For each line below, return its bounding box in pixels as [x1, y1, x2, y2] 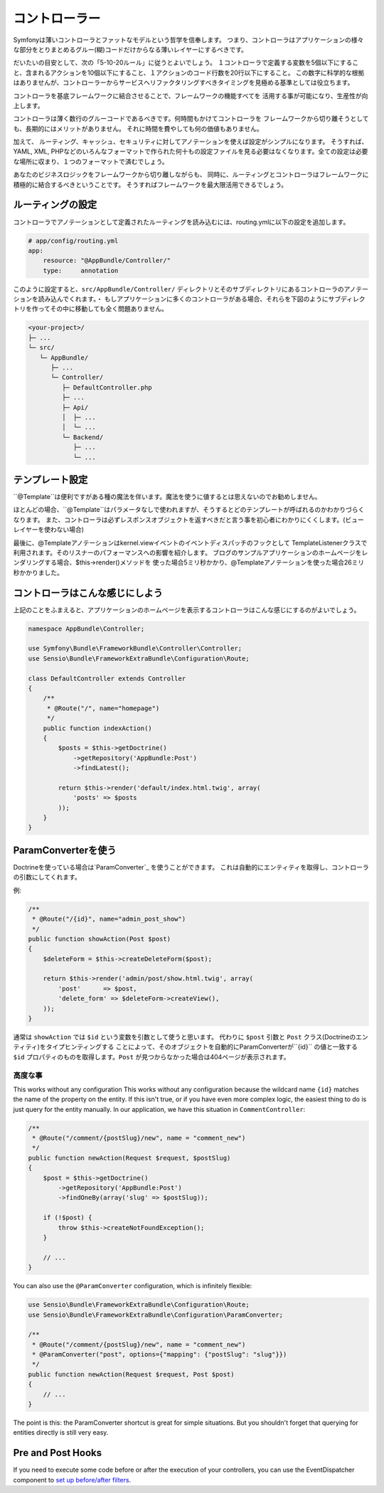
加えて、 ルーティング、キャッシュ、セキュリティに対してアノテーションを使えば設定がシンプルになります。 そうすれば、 [13, 137, 368, 146]
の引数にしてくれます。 [13, 873, 81, 882]
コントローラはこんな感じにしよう [13, 587, 163, 599]
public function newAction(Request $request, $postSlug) [28, 1154, 231, 1162]
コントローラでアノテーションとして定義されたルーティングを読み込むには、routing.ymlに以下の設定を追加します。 [13, 218, 350, 226]
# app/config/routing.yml [28, 237, 119, 245]
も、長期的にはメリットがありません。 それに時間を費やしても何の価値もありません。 [13, 124, 263, 133]
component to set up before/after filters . [13, 1475, 132, 1484]
